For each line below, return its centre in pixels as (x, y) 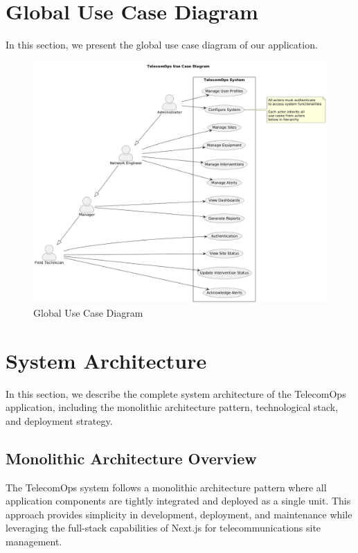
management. (34, 542)
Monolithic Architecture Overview (131, 458)
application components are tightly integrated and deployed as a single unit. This (178, 501)
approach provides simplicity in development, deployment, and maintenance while (179, 514)
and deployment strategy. (59, 420)
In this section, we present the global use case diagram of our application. (162, 45)
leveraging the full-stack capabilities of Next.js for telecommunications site (163, 528)
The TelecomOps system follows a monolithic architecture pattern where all (166, 487)
